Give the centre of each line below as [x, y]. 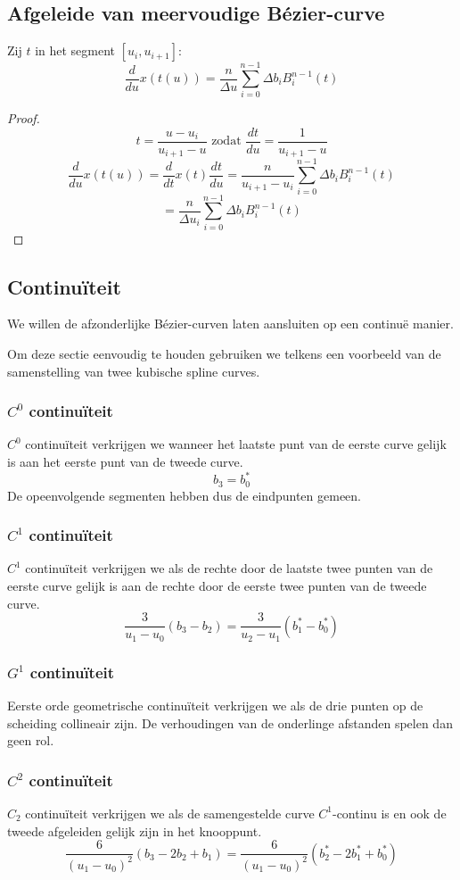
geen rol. [31, 740]
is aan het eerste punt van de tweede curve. [125, 462]
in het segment [75, 50]
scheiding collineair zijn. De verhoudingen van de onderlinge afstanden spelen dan [230, 722]
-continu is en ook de [389, 813]
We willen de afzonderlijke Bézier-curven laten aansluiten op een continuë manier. [230, 324]
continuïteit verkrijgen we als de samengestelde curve [170, 813]
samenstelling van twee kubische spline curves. [134, 371]
